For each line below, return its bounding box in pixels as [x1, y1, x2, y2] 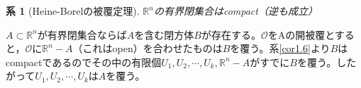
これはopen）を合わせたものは [82, 41, 223, 56]
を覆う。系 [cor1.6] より [230, 41, 331, 56]
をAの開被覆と [267, 27, 335, 42]
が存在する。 [201, 27, 261, 42]
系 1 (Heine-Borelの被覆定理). [6, 4, 140, 18]
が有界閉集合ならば [37, 27, 127, 42]
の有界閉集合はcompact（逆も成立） [153, 4, 318, 18]
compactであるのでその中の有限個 [6, 54, 162, 69]
